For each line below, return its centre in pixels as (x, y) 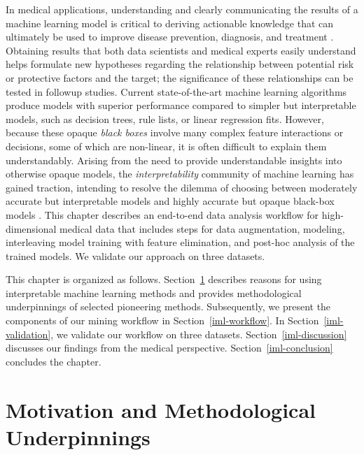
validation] (28, 334)
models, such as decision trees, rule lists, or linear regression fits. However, (165, 118)
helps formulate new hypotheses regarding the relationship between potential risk (180, 64)
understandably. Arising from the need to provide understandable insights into (174, 160)
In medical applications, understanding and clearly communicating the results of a (182, 9)
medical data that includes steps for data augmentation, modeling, (202, 228)
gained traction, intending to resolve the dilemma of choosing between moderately (182, 187)
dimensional (31, 228)
